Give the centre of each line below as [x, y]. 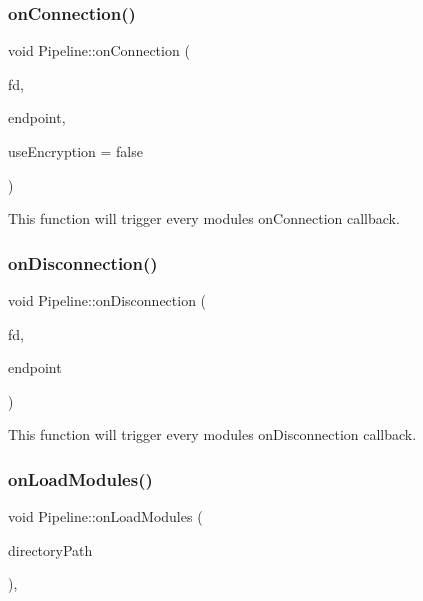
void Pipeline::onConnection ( [99, 50]
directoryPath [50, 549]
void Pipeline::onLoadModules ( [105, 516]
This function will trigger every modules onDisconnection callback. [212, 434]
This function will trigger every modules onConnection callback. [204, 218]
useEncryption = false [75, 151]
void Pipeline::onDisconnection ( [107, 300]
